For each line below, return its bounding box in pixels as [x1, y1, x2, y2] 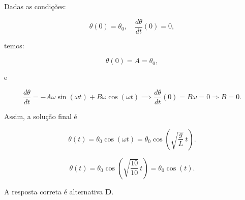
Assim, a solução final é [4, 110, 77, 121]
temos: [4, 40, 24, 50]
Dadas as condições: [4, 1, 66, 11]
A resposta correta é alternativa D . [4, 186, 114, 196]
